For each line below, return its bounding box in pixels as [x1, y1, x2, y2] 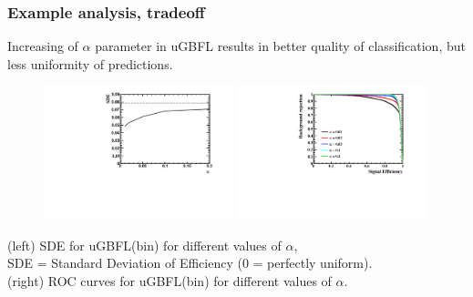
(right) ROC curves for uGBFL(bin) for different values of [7, 271, 332, 290]
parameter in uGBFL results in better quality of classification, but [95, 36, 466, 56]
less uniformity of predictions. [7, 54, 173, 73]
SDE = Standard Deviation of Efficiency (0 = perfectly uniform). [7, 253, 373, 272]
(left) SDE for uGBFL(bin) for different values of [7, 235, 282, 254]
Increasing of [7, 36, 78, 56]
